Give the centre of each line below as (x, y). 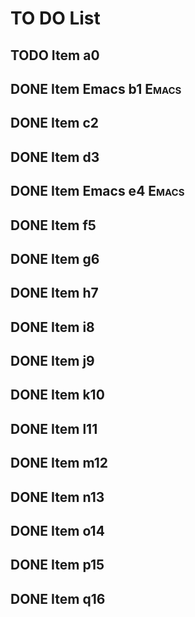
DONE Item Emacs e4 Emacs (97, 191)
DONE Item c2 (55, 123)
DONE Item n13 (57, 497)
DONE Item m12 (59, 463)
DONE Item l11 (54, 428)
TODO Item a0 (55, 55)
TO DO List (55, 18)
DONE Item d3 (55, 157)
